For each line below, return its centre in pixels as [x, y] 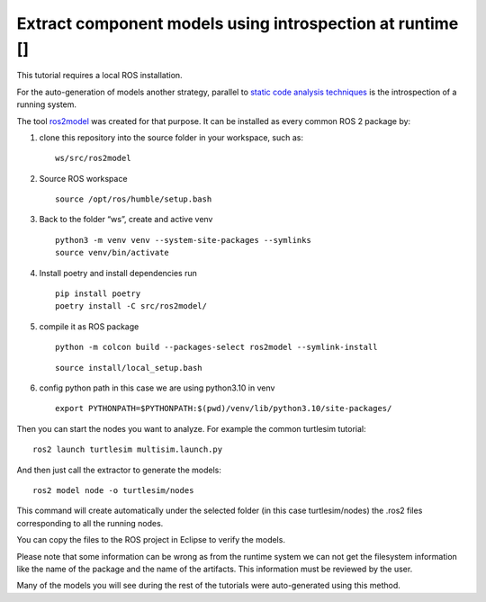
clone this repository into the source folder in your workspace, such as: [171, 137]
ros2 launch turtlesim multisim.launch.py [128, 449]
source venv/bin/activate [112, 253]
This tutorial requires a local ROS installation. [100, 76]
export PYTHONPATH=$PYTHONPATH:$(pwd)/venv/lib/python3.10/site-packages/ [224, 409]
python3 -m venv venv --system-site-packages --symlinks [184, 240]
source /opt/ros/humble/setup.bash [134, 199]
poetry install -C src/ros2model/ [131, 306]
